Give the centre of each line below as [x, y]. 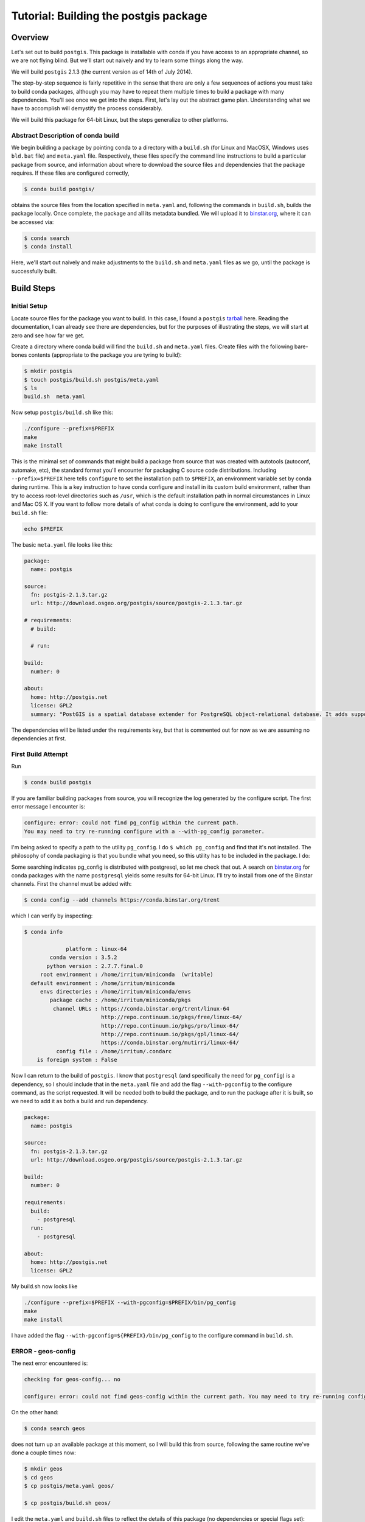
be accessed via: [33, 222]
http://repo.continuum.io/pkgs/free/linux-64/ [172, 1017]
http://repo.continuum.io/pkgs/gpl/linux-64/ [170, 1034]
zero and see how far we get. [48, 335]
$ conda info [43, 932]
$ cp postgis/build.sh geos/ [68, 1503]
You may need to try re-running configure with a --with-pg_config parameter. [144, 831]
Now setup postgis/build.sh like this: [62, 412]
